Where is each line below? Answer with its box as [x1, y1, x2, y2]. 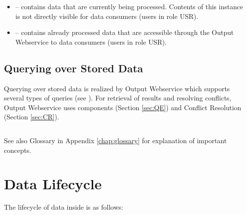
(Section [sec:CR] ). [4, 112, 59, 122]
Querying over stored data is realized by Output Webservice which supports [4, 83, 230, 93]
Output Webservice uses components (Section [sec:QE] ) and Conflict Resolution [4, 102, 241, 112]
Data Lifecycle [4, 173, 102, 193]
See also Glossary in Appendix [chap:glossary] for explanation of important [4, 135, 227, 146]
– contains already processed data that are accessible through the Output [15, 27, 234, 37]
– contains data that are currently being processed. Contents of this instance [15, 1, 243, 11]
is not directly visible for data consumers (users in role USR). [15, 11, 198, 21]
